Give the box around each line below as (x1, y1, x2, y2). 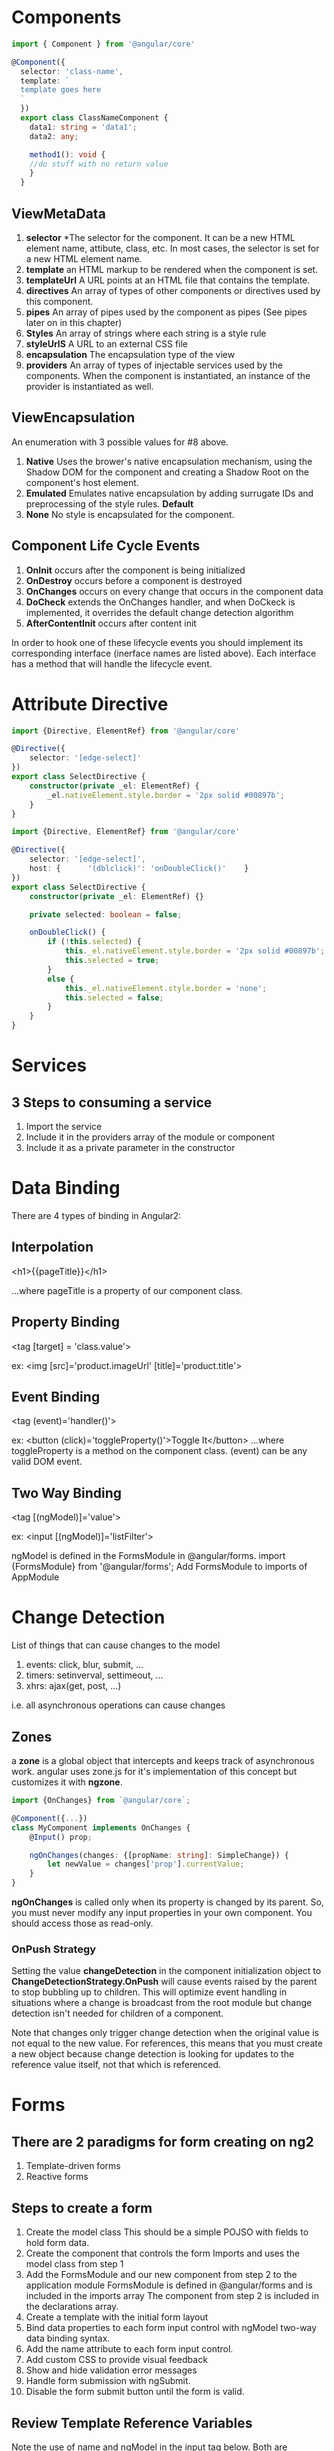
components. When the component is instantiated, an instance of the (25, 370, 311, 381)
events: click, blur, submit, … (25, 1659, 144, 1671)
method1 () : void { (29, 149, 106, 160)
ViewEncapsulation (11, 409, 136, 426)
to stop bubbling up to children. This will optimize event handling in (11, 1986, 288, 1998)
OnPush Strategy (11, 1942, 97, 1956)
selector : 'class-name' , (20, 66, 124, 76)
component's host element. (25, 476, 139, 488)
